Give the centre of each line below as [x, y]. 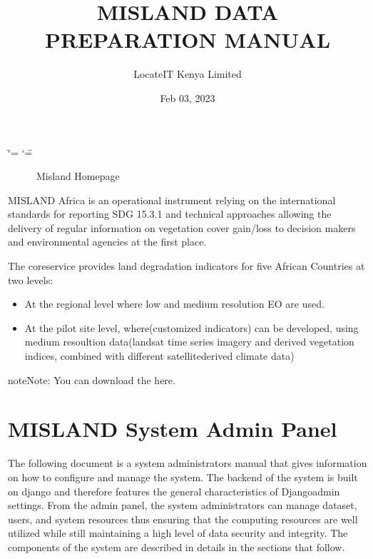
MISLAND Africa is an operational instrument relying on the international [172, 200]
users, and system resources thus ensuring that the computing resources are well [183, 519]
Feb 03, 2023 [188, 97]
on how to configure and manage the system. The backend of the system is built [183, 477]
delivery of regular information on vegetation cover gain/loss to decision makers [182, 227]
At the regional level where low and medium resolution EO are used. [174, 304]
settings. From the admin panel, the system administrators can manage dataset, [183, 505]
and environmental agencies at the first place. [107, 242]
